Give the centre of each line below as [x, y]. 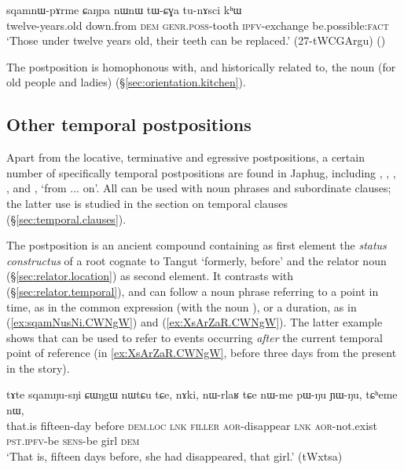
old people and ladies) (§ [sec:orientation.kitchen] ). [126, 82]
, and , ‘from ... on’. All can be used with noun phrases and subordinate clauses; [199, 188]
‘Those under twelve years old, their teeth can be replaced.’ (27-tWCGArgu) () [196, 40]
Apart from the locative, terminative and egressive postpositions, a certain [185, 157]
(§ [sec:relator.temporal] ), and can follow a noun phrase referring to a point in [193, 291]
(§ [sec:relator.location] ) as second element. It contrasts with [150, 276]
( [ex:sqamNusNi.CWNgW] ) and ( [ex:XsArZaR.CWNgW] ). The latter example [195, 322]
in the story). [38, 368]
